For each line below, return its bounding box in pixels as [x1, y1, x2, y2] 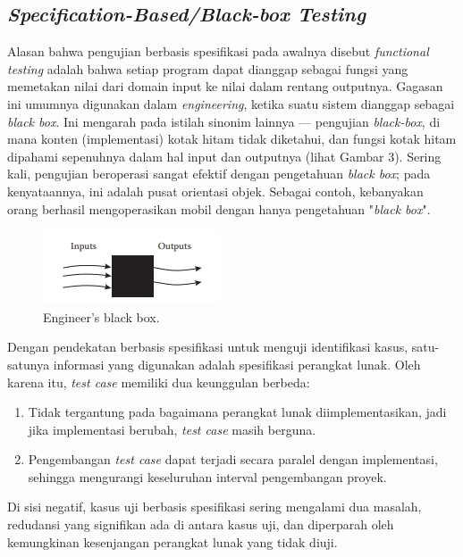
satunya [7, 354, 50, 373]
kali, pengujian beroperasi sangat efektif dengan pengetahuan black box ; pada [7, 164, 431, 183]
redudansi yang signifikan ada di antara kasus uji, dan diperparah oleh [7, 515, 394, 534]
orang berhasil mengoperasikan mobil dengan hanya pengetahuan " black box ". [7, 199, 431, 218]
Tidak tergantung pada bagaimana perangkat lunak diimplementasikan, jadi [28, 403, 447, 421]
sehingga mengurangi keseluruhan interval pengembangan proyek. [28, 467, 387, 486]
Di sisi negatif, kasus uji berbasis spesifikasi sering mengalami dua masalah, [7, 497, 422, 516]
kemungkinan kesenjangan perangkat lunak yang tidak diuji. [7, 532, 338, 551]
